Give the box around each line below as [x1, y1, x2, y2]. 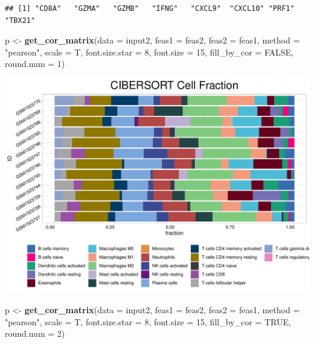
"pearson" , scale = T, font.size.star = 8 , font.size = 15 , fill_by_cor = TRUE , [5, 315, 291, 328]
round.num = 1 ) [5, 57, 65, 70]
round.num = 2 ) [5, 327, 65, 340]
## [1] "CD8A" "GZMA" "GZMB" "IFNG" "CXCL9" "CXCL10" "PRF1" [5, 4, 295, 13]
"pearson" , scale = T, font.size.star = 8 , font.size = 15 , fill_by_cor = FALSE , [5, 45, 293, 58]
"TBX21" [5, 16, 36, 25]
